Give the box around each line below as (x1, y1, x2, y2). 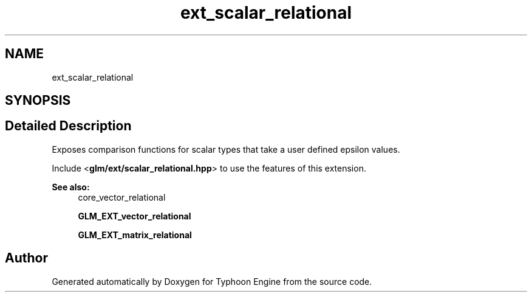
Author (5, 250, 48, 266)
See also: (52, 181, 90, 192)
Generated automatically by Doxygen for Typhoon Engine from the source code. (52, 276, 372, 287)
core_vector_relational (78, 192, 166, 202)
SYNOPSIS (5, 93, 71, 108)
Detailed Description (5, 118, 132, 134)
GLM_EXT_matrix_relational (78, 229, 192, 240)
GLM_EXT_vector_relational (78, 210, 191, 221)
